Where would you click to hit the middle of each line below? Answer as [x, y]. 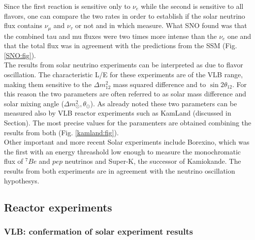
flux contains [23, 25]
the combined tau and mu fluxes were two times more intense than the [111, 36]
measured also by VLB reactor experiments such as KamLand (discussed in [118, 113]
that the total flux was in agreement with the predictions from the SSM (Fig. [121, 45]
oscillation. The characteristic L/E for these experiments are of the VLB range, [124, 75]
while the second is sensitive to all [192, 6]
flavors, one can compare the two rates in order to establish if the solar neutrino [125, 15]
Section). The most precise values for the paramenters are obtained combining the [128, 122]
